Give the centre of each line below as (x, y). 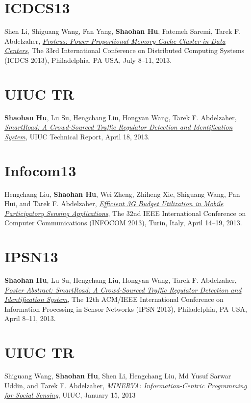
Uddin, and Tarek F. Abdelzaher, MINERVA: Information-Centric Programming (126, 385)
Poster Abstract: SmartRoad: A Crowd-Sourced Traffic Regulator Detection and (123, 289)
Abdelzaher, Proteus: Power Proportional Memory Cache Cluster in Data (115, 40)
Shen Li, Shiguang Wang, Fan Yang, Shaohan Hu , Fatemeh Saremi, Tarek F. (123, 31)
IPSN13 (31, 256)
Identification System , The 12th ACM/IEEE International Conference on (114, 299)
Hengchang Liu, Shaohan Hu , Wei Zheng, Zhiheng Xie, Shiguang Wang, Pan (122, 194)
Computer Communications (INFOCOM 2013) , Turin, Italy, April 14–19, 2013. (123, 223)
